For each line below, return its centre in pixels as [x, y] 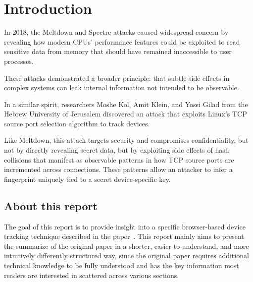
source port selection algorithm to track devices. [77, 123]
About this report [51, 205]
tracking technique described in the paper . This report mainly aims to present [124, 236]
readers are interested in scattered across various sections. [92, 275]
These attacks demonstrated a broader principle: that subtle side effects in [117, 78]
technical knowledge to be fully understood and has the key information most [122, 265]
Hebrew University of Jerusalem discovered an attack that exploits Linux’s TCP [126, 114]
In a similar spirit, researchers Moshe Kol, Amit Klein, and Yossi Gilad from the [126, 104]
